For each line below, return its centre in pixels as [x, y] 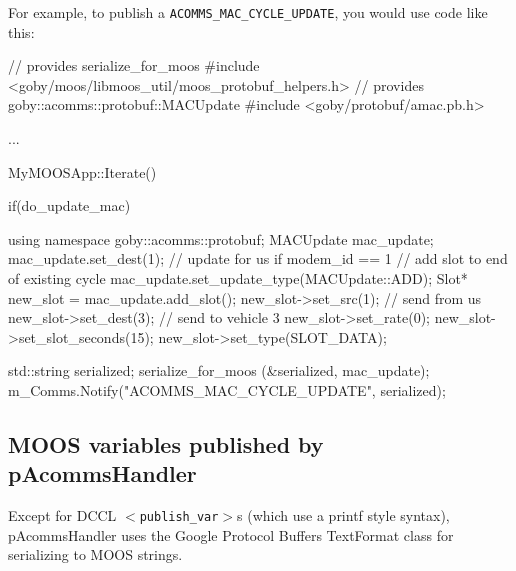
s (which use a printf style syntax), [343, 515]
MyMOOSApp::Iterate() [82, 171]
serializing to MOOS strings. [95, 554]
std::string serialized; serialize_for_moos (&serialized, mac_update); [219, 370]
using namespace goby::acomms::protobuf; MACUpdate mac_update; [221, 238]
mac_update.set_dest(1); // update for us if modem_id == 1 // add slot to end [258, 258]
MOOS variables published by [166, 443]
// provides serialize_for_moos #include [134, 65]
